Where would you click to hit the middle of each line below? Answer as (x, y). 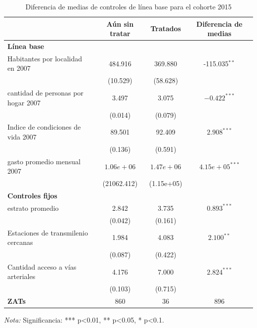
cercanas (20, 242)
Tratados (166, 28)
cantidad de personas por (45, 93)
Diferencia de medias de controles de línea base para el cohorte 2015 (128, 6)
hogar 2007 (24, 102)
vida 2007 (22, 137)
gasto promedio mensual (44, 161)
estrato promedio (33, 208)
